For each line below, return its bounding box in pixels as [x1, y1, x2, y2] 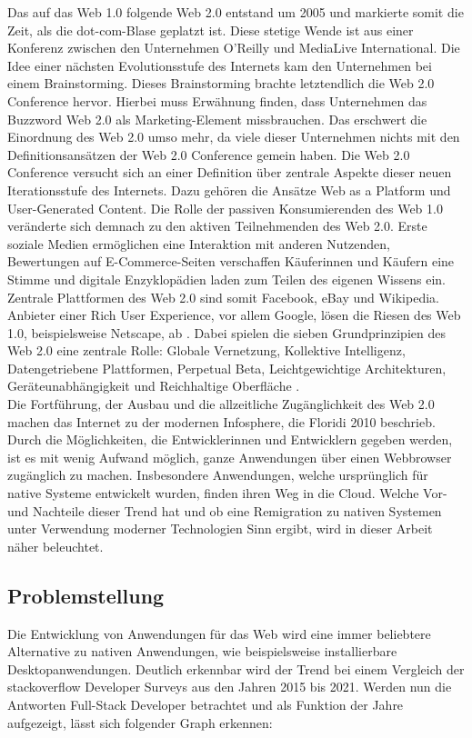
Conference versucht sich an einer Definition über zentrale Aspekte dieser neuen [7, 163, 452, 182]
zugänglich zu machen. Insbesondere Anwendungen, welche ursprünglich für [7, 465, 428, 484]
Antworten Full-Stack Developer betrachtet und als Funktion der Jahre [7, 694, 404, 713]
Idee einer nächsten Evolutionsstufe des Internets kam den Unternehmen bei [7, 55, 432, 75]
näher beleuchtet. [7, 536, 104, 555]
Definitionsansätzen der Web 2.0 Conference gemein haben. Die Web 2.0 [7, 145, 410, 164]
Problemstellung [7, 581, 165, 609]
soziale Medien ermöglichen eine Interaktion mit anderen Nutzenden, [7, 234, 390, 253]
